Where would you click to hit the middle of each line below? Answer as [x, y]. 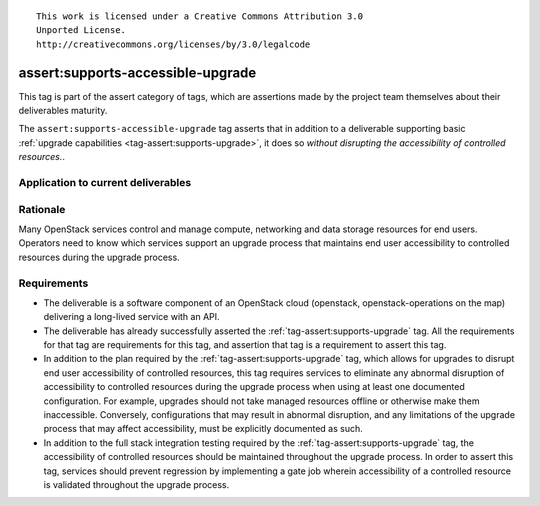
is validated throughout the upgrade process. [136, 484]
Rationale [42, 209]
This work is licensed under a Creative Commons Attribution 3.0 [200, 16]
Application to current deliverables [105, 183]
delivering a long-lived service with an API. [131, 317]
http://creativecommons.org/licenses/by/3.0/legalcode [173, 44]
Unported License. [81, 30]
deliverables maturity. [63, 111]
